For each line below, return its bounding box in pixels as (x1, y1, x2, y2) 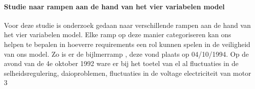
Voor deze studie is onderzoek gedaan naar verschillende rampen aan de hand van (4, 20, 251, 30)
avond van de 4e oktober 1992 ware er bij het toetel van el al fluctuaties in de (4, 58, 239, 68)
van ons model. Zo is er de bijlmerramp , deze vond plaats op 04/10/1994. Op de (4, 48, 249, 59)
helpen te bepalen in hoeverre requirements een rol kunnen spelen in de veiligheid (4, 39, 251, 49)
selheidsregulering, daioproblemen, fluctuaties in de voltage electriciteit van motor (4, 67, 251, 78)
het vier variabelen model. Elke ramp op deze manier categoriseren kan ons (4, 29, 231, 40)
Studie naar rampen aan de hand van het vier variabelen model (4, 1, 225, 11)
